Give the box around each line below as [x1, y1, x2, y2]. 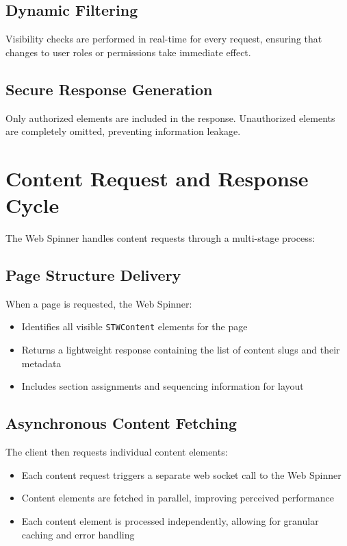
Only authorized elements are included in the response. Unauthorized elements [5, 110, 335, 125]
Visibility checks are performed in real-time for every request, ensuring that [5, 32, 322, 46]
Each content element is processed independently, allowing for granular [21, 513, 319, 528]
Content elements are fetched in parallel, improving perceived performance [21, 491, 334, 505]
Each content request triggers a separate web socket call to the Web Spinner [21, 467, 342, 482]
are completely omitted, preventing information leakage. [5, 124, 241, 138]
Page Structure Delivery [5, 264, 181, 286]
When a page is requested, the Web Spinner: [5, 296, 192, 310]
